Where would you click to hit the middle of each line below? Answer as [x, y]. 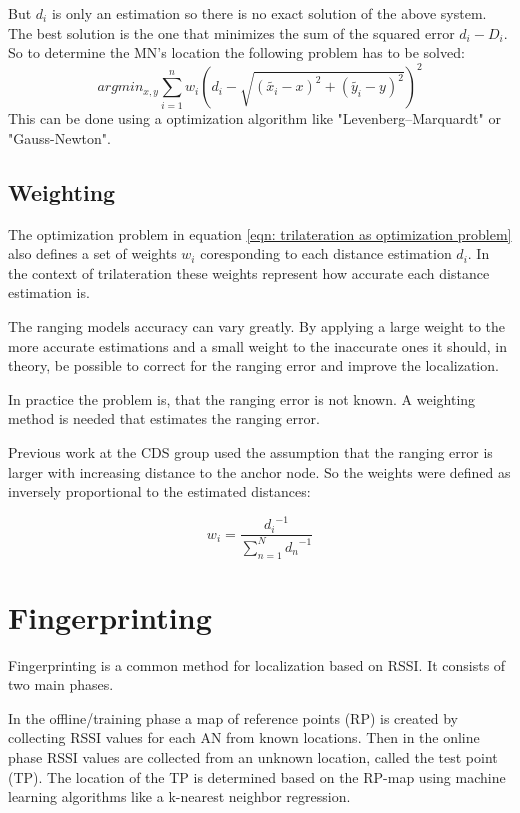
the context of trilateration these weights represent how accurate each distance [249, 272]
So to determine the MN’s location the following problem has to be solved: [236, 52]
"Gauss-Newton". [59, 137]
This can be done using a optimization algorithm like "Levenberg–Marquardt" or [254, 118]
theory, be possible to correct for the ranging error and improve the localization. [253, 365]
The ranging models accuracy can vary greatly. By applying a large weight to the [257, 326]
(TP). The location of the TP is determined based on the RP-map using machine [257, 776]
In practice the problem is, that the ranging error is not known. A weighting [242, 398]
